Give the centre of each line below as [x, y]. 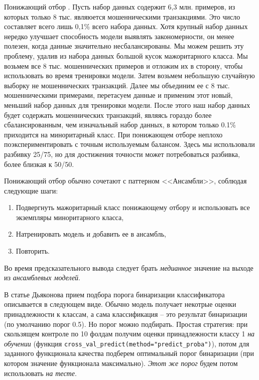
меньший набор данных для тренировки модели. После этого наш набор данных [127, 105]
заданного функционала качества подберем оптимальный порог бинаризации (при [129, 353]
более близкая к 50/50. [39, 164]
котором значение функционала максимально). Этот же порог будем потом [121, 363]
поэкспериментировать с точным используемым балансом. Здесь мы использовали [129, 144]
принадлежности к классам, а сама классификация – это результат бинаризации [126, 314]
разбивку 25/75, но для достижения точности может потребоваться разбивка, [122, 154]
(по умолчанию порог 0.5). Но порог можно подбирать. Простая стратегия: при [126, 324]
